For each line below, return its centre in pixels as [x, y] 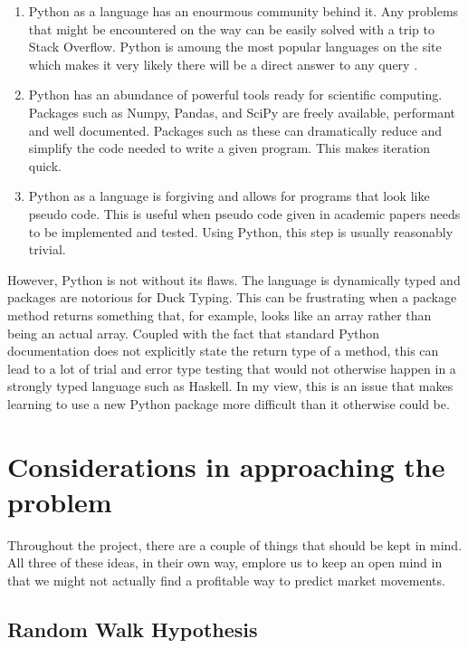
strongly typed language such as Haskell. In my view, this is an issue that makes [230, 386]
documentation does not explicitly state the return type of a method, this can [223, 351]
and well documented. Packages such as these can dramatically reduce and [235, 130]
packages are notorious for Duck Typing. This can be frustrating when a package [232, 297]
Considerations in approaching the [226, 466]
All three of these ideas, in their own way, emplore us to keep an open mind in [225, 562]
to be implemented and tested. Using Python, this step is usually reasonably [241, 231]
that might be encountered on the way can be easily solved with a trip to [232, 29]
